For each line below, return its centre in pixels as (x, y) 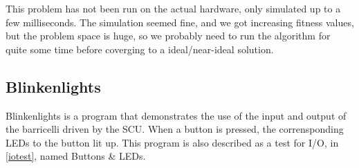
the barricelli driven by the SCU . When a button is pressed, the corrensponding (175, 129)
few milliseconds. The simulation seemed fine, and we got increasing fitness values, (180, 22)
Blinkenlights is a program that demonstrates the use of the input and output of (176, 115)
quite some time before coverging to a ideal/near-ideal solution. (140, 49)
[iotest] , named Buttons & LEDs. (76, 156)
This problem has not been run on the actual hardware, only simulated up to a (173, 8)
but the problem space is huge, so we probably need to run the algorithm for (168, 36)
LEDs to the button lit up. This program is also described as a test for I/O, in (172, 142)
